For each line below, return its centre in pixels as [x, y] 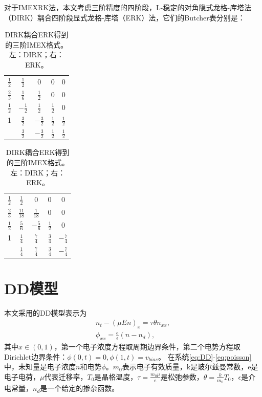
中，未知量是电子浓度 [40, 367]
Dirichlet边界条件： [36, 356]
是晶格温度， [116, 376]
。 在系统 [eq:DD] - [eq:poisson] [205, 356]
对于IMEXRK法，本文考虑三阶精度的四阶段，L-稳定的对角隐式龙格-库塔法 [128, 7]
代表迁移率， [66, 376]
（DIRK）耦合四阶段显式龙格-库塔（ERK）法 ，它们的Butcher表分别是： [125, 17]
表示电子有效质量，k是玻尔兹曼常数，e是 [190, 367]
